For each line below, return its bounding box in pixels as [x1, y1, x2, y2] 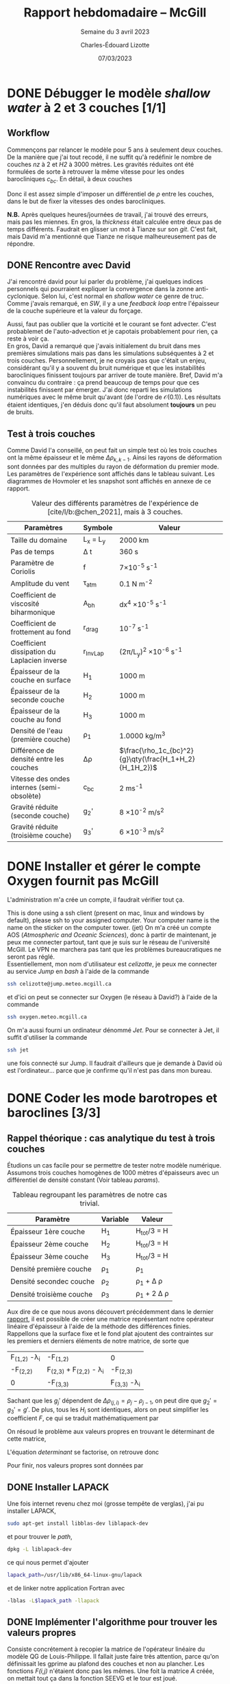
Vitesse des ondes [10, 774, 71, 784]
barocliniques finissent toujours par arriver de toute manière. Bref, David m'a [7, 371, 223, 379]
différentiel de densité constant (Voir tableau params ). [7, 1176, 160, 1184]
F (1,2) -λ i [10, 1352, 40, 1363]
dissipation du [10, 647, 56, 657]
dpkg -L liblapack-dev [7, 1546, 72, 1553]
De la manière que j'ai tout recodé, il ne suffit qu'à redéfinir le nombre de [7, 152, 212, 161]
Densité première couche [10, 1264, 92, 1274]
